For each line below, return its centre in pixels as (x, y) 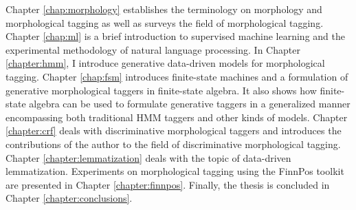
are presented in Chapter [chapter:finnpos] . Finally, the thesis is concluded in (168, 184)
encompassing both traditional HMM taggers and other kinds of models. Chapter (177, 117)
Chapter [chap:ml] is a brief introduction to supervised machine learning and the (175, 36)
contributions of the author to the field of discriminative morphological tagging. (173, 144)
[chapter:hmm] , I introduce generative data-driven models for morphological (165, 63)
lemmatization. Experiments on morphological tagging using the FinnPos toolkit (175, 171)
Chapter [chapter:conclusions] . (69, 198)
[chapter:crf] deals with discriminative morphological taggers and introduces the (174, 130)
